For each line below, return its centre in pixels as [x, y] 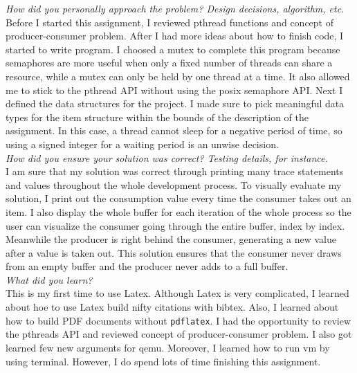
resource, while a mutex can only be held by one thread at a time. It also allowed [178, 76]
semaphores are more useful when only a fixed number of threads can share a [169, 63]
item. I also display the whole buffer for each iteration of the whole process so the [178, 211]
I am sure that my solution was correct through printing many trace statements [175, 171]
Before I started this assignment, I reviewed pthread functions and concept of [170, 22]
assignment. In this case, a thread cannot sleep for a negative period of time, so [174, 130]
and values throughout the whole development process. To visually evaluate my [174, 184]
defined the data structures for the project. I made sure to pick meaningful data [175, 103]
